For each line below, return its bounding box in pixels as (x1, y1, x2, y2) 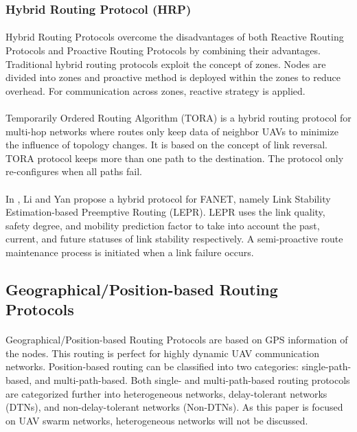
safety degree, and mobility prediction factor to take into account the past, (5, 218, 320, 232)
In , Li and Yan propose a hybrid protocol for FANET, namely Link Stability (5, 191, 331, 205)
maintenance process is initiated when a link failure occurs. (5, 245, 254, 259)
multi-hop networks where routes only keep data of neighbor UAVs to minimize (5, 124, 338, 138)
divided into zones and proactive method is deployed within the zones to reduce (5, 70, 341, 84)
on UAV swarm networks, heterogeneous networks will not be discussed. (5, 413, 308, 427)
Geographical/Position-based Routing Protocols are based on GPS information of (5, 332, 348, 347)
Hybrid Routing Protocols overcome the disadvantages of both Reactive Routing (5, 30, 344, 44)
